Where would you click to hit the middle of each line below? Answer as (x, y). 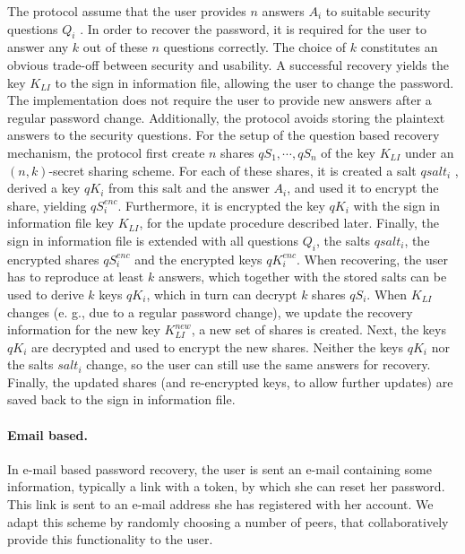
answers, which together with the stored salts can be (302, 277)
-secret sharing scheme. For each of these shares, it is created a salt (232, 170)
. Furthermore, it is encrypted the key (221, 205)
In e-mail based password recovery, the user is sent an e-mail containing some (220, 468)
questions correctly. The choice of (255, 47)
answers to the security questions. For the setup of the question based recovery (224, 135)
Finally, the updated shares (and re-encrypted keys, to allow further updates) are (230, 381)
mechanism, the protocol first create (106, 152)
